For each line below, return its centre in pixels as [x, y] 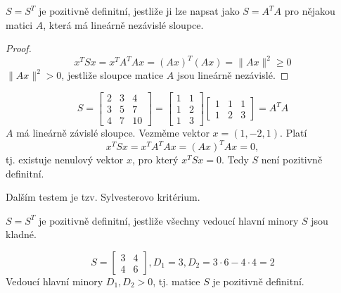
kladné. [21, 234]
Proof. [19, 48]
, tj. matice [176, 281]
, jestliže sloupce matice [112, 75]
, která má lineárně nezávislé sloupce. [123, 24]
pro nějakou [310, 11]
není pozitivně [292, 160]
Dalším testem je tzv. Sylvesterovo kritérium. [103, 197]
